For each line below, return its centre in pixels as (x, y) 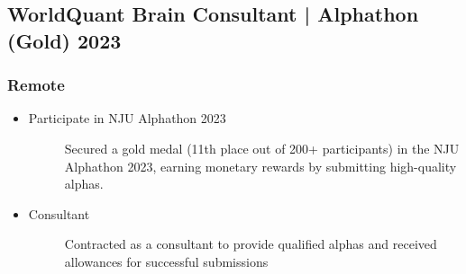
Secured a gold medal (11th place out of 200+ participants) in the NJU (262, 148)
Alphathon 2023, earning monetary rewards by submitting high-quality (260, 166)
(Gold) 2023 (64, 40)
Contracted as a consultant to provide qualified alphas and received (251, 244)
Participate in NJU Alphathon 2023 (127, 118)
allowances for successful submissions (166, 261)
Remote (36, 85)
